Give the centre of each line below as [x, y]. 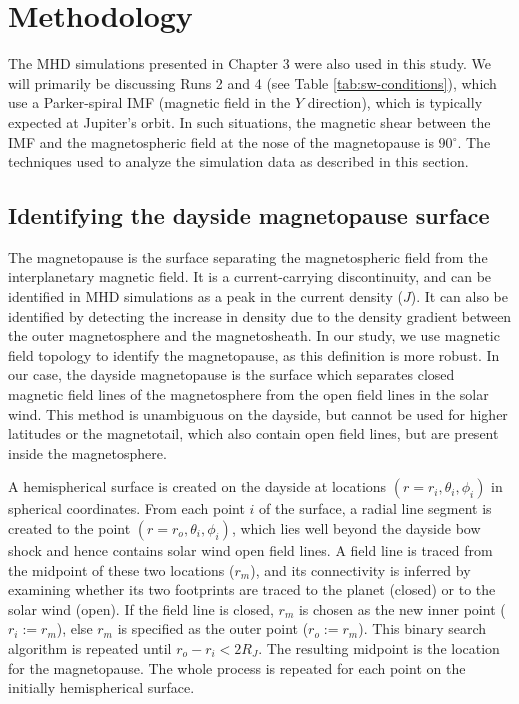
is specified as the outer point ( [213, 628]
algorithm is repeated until [90, 647]
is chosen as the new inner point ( [402, 608]
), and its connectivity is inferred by [360, 569]
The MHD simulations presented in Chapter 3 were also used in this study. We [250, 63]
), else [74, 628]
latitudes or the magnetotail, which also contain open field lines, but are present [253, 433]
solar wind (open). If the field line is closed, [141, 608]
